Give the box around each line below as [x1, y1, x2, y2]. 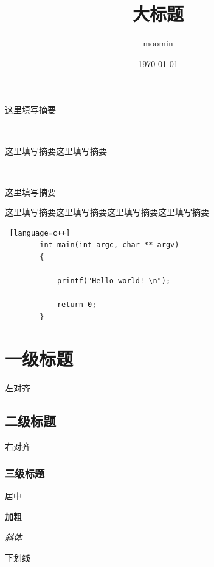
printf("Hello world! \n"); [57, 276, 171, 286]
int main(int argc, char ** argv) [40, 240, 179, 250]
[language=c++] [9, 228, 71, 237]
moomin [143, 37, 173, 49]
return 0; [57, 300, 97, 309]
